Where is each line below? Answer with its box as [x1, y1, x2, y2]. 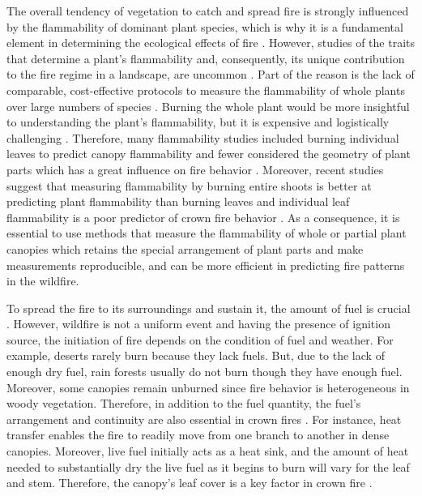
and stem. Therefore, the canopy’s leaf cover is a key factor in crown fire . [6, 474, 373, 491]
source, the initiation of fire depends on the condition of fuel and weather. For [6, 331, 394, 348]
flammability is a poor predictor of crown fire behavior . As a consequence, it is [6, 208, 400, 225]
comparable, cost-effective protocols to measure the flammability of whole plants [6, 81, 405, 98]
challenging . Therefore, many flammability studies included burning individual [6, 129, 399, 146]
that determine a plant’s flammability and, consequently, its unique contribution [6, 49, 405, 66]
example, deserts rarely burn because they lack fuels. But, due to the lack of [6, 347, 385, 364]
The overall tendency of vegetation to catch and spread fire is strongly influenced [6, 2, 409, 19]
